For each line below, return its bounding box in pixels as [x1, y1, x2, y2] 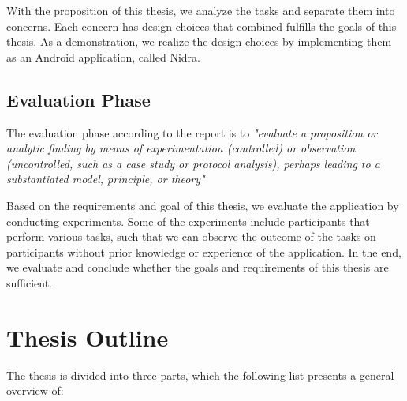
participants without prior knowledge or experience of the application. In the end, [6, 243, 401, 260]
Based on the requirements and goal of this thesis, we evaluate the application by [6, 197, 399, 213]
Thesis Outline [6, 320, 169, 353]
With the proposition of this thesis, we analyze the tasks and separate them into [6, 2, 395, 18]
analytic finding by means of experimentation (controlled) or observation [6, 140, 356, 156]
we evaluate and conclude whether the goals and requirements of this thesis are [6, 259, 389, 275]
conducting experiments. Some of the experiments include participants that [6, 212, 370, 229]
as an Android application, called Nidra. [6, 48, 200, 65]
